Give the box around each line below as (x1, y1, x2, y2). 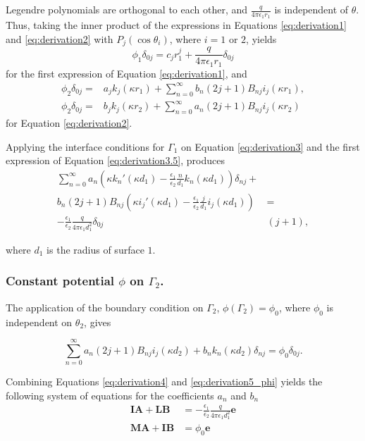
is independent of (274, 2, 349, 16)
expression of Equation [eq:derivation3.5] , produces (6, 153, 225, 168)
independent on (6, 314, 73, 329)
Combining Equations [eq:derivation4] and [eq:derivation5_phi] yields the (6, 374, 323, 389)
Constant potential (6, 272, 114, 290)
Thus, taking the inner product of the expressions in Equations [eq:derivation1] (6, 18, 347, 32)
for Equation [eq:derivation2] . (6, 116, 132, 130)
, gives (84, 314, 111, 329)
